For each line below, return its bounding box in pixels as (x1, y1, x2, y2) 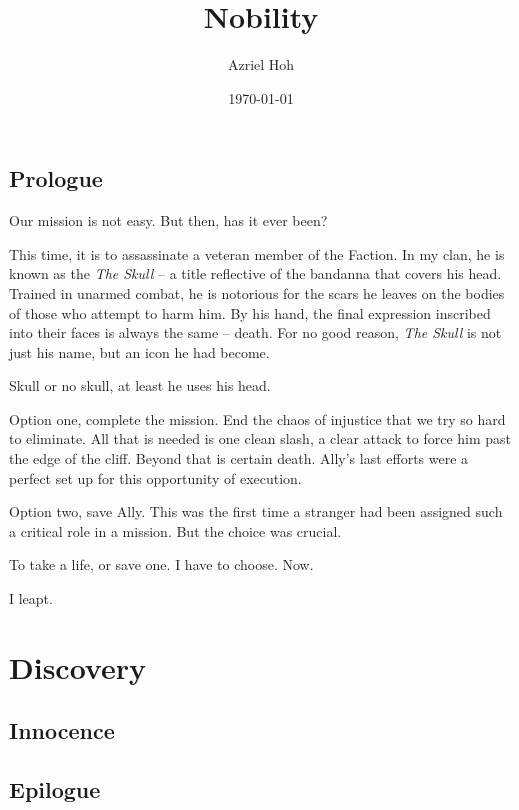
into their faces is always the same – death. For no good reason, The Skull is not (9, 322, 502, 343)
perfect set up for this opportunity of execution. (9, 467, 302, 488)
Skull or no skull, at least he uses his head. (9, 375, 271, 396)
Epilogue (9, 774, 101, 805)
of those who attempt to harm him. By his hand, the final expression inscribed (9, 302, 491, 323)
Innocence (9, 715, 115, 746)
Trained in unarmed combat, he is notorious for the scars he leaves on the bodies (9, 282, 505, 303)
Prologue (9, 163, 103, 194)
